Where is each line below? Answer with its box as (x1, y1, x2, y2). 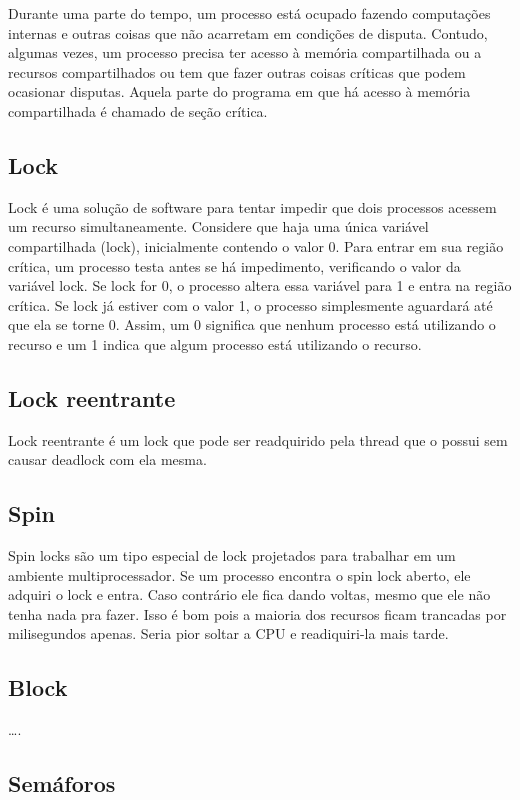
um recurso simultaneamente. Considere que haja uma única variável (8, 216, 429, 237)
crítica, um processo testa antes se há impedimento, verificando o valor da (8, 255, 461, 276)
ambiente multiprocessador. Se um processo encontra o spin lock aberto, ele (8, 564, 471, 585)
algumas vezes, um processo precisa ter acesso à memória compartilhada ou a (8, 42, 482, 63)
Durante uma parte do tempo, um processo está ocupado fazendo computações (8, 3, 491, 23)
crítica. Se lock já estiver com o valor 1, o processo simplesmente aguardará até (8, 294, 493, 315)
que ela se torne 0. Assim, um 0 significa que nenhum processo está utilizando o (8, 314, 496, 335)
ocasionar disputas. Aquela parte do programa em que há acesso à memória (8, 81, 471, 102)
